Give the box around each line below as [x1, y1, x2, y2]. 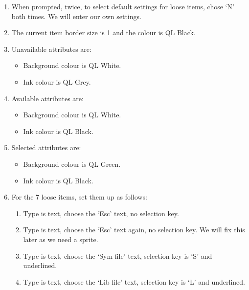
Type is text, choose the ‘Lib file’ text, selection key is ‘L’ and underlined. [23, 276, 245, 287]
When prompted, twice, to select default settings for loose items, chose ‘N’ [11, 1, 234, 11]
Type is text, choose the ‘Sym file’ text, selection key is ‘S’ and [23, 250, 212, 261]
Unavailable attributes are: [11, 44, 91, 54]
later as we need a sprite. [23, 234, 98, 244]
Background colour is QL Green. [23, 158, 121, 169]
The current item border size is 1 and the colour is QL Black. [11, 27, 196, 38]
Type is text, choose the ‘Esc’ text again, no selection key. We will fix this [23, 224, 245, 235]
